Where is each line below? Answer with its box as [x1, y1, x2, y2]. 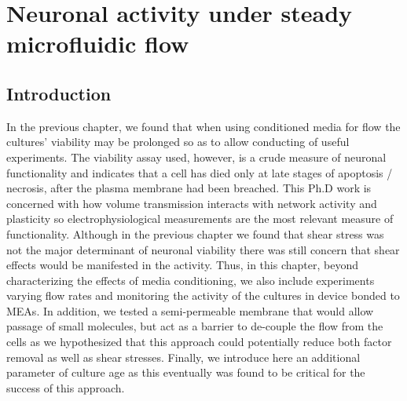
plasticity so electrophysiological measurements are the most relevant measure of [6, 210, 394, 227]
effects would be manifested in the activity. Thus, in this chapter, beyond [6, 257, 358, 273]
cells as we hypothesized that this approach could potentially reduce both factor [6, 334, 392, 350]
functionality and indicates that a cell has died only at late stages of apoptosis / [6, 164, 393, 180]
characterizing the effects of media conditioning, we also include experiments [6, 272, 375, 288]
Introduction [6, 81, 112, 105]
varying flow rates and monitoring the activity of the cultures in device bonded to [6, 287, 400, 304]
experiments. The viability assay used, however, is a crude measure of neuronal [6, 148, 387, 165]
